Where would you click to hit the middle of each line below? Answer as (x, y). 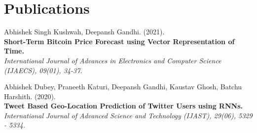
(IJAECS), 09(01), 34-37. (43, 70)
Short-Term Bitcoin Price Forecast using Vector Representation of (119, 41)
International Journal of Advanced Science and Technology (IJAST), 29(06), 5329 (128, 115)
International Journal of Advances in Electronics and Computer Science (113, 60)
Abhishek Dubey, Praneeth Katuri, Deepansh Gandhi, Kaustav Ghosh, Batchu (123, 87)
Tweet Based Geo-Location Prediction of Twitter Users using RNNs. (123, 106)
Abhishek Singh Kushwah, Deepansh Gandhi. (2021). (84, 32)
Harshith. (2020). (30, 96)
